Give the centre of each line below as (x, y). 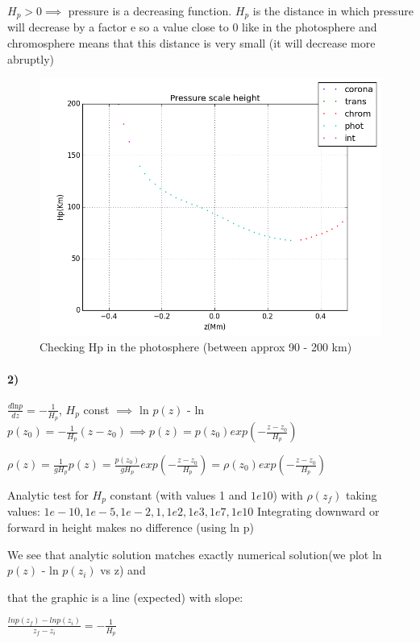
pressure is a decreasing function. (150, 10)
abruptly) (31, 58)
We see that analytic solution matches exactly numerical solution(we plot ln (195, 554)
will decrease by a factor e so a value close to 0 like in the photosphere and (192, 27)
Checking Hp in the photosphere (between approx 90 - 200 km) (196, 347)
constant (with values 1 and (179, 495)
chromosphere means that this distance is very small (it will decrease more (191, 43)
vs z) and (123, 570)
